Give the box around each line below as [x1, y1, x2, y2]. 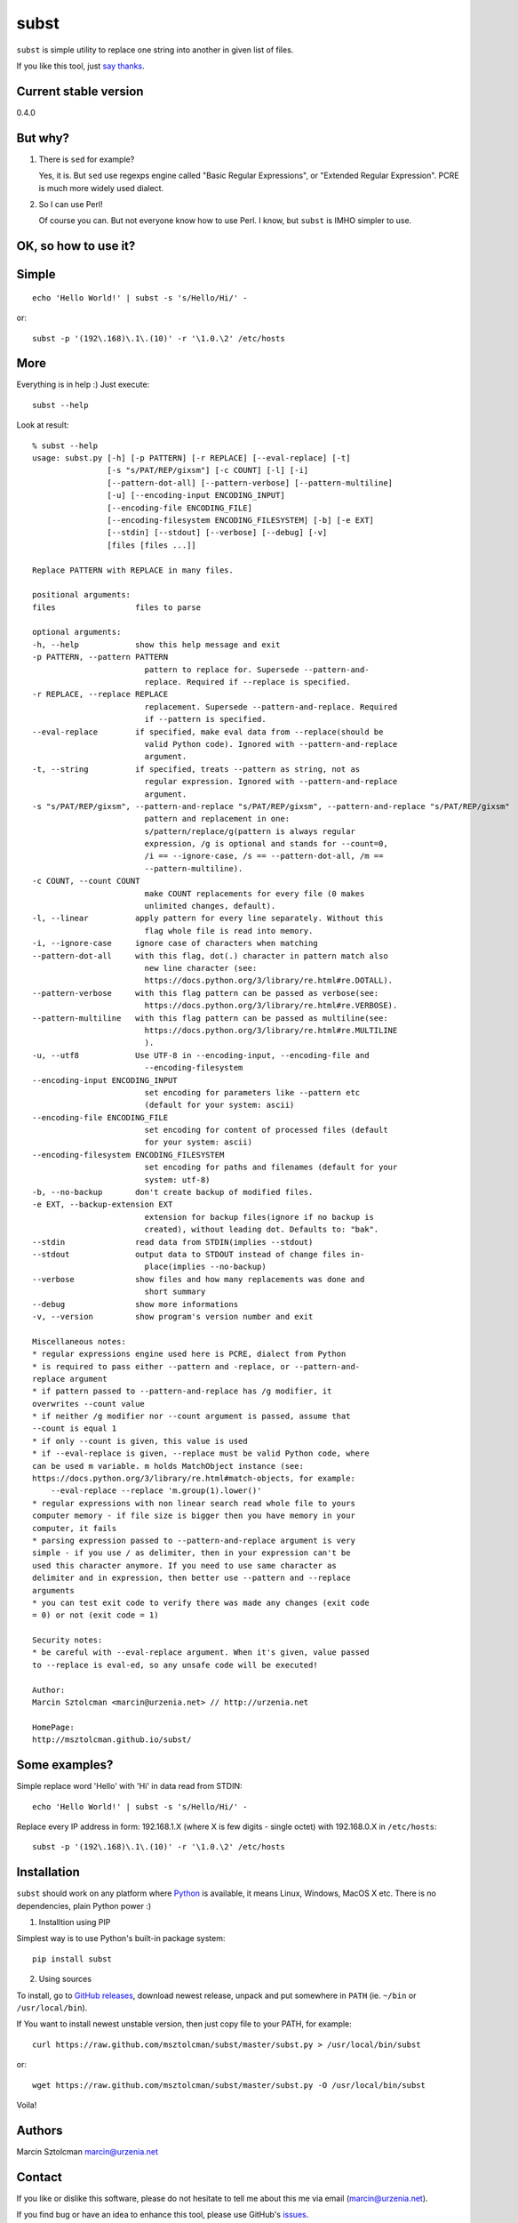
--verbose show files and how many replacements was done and [32, 1274, 365, 1284]
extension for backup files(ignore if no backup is [144, 1212, 375, 1222]
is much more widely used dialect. [38, 182, 164, 193]
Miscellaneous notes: [32, 1336, 126, 1346]
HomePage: [32, 1721, 75, 1732]
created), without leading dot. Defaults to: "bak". [144, 1224, 379, 1235]
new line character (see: [144, 963, 258, 973]
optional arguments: [32, 627, 122, 638]
